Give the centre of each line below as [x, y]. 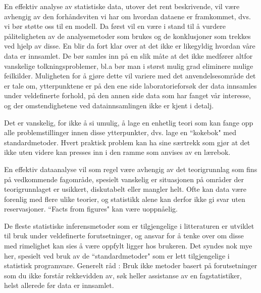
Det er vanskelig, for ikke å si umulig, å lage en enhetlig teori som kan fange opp [129, 122]
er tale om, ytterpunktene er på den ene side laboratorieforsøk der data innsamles [130, 85]
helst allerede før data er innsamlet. [59, 285]
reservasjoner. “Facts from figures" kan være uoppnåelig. [91, 209]
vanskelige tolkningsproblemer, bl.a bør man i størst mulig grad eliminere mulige [129, 66]
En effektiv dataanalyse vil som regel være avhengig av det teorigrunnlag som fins [131, 169]
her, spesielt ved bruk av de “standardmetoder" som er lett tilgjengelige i [117, 255]
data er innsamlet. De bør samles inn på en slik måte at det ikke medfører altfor [128, 55]
